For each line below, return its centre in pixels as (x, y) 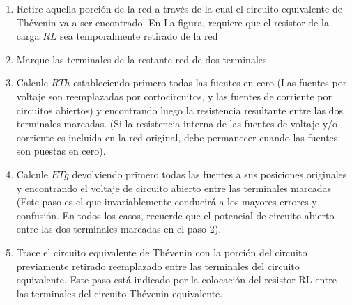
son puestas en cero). (61, 151)
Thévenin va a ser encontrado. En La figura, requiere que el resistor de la (173, 22)
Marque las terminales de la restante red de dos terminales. (143, 59)
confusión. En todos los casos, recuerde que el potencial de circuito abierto (175, 215)
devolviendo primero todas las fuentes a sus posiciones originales (209, 174)
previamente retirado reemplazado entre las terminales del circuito (158, 266)
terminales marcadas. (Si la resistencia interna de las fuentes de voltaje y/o (177, 124)
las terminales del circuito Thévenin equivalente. (120, 293)
